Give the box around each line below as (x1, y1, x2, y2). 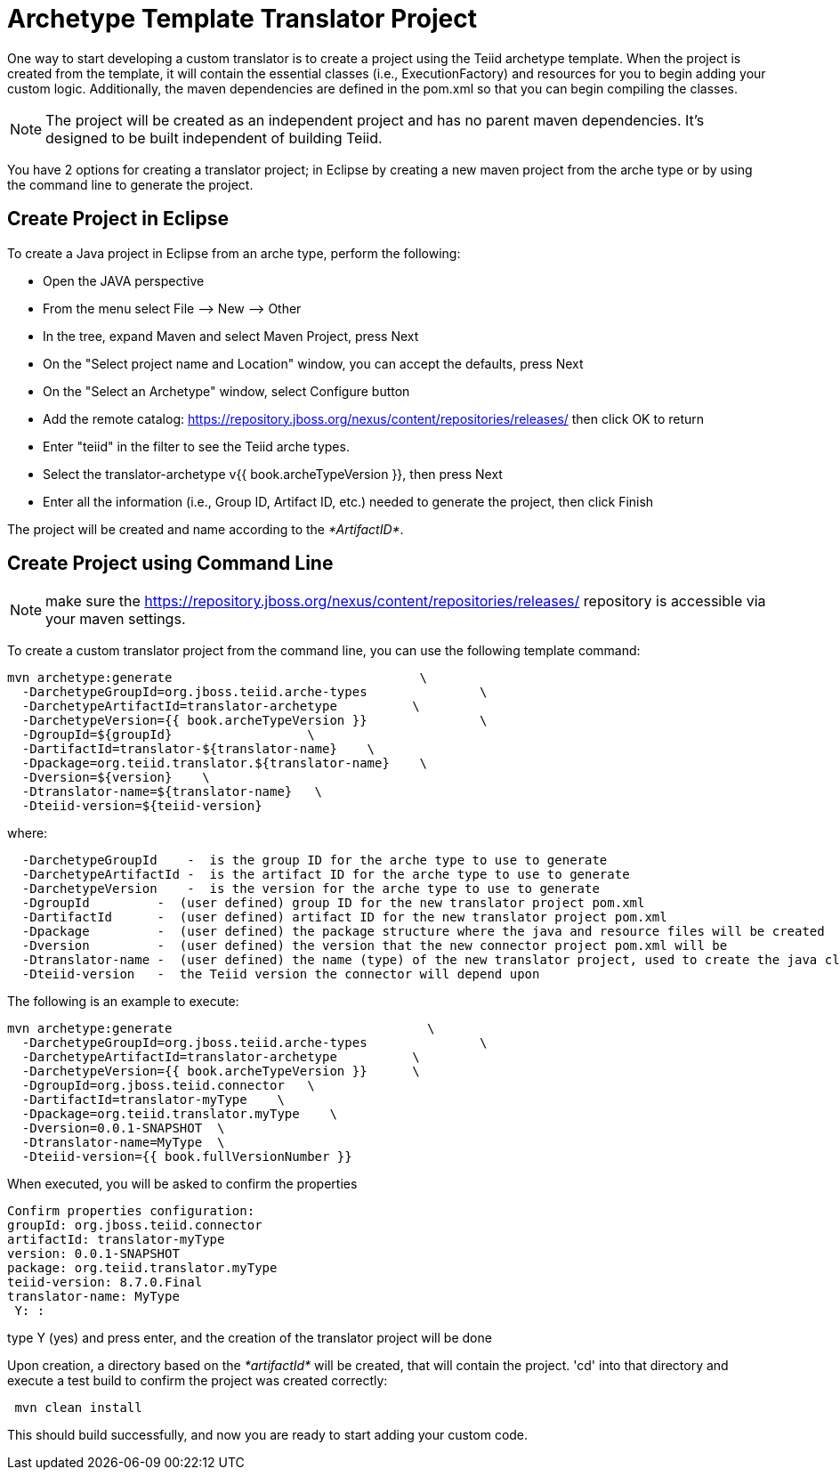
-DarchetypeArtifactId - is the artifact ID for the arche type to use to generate (21, 867, 630, 882)
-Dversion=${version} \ (21, 770, 210, 785)
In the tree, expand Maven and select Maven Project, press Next (43, 328, 419, 344)
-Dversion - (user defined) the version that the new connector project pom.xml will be (21, 938, 728, 954)
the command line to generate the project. (7, 176, 254, 192)
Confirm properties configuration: (7, 1204, 255, 1219)
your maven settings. (45, 610, 186, 629)
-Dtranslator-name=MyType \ (21, 1135, 225, 1150)
